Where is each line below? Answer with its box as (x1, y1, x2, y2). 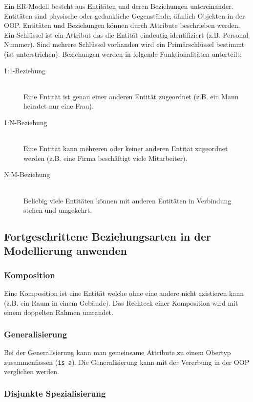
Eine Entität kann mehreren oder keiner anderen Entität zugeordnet (23, 143, 228, 154)
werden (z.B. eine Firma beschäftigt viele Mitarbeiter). (23, 153, 188, 163)
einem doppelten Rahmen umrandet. (4, 307, 113, 317)
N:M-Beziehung (4, 169, 50, 179)
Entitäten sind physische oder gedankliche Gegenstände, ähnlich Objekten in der (4, 10, 245, 21)
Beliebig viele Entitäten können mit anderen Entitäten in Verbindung (23, 195, 232, 205)
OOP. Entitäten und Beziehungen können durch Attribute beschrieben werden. (4, 20, 240, 30)
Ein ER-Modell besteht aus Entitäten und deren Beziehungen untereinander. (4, 1, 233, 11)
